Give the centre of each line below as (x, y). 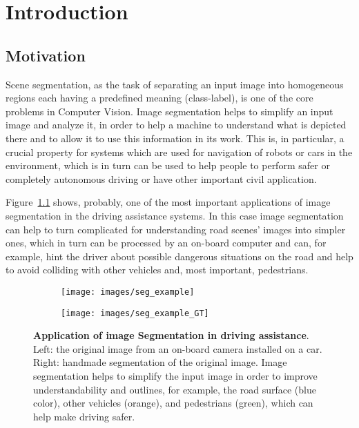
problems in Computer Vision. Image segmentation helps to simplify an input (169, 111)
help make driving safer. (84, 416)
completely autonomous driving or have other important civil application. (161, 178)
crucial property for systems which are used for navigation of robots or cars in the (179, 152)
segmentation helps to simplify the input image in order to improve (175, 375)
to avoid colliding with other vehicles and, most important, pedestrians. (157, 270)
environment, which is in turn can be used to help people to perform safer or (168, 165)
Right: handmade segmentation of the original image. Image (160, 362)
